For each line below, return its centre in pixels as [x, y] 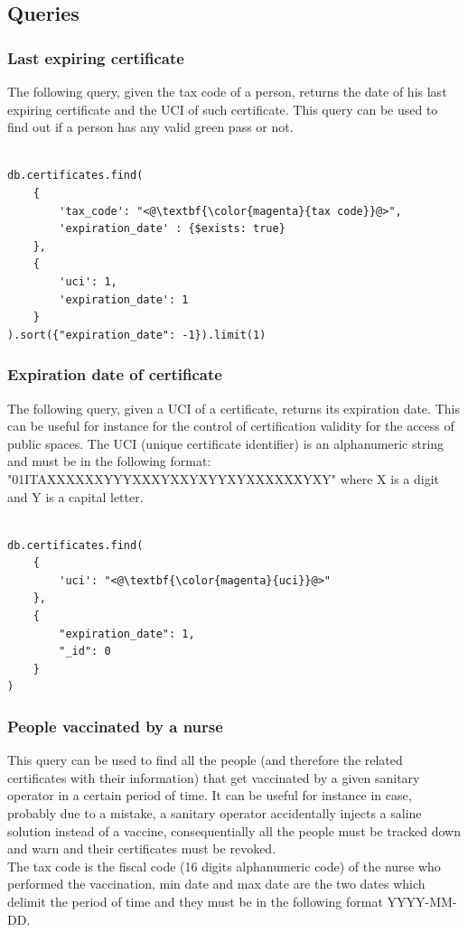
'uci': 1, [88, 281]
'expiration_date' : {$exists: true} [172, 229]
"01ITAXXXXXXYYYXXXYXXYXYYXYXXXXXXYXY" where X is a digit [224, 478]
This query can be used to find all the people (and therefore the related [205, 760]
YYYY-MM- [422, 901]
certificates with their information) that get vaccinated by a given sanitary [214, 777]
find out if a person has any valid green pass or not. [150, 127]
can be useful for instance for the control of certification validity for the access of [231, 426]
